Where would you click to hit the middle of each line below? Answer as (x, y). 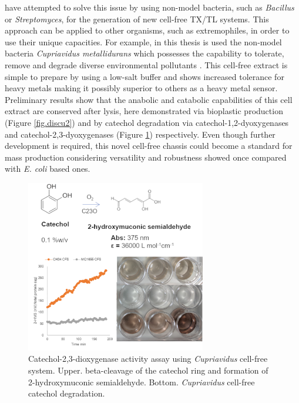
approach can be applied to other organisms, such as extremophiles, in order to (147, 30)
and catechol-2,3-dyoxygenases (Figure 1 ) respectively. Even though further (140, 134)
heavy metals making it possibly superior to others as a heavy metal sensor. (141, 88)
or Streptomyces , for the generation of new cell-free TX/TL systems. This (137, 19)
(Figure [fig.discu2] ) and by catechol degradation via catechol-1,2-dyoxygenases (147, 122)
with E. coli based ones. (48, 169)
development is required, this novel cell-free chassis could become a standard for (149, 146)
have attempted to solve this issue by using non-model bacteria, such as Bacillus (149, 7)
